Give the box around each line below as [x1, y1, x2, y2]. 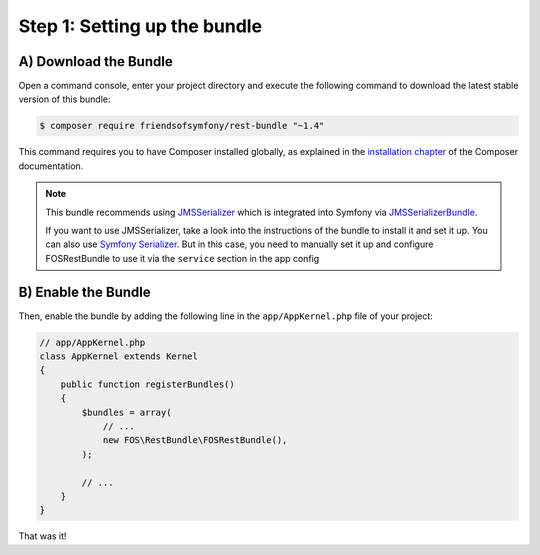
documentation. [18, 160, 84, 172]
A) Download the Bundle [18, 53, 174, 70]
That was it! [18, 530, 67, 542]
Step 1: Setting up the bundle [18, 15, 263, 37]
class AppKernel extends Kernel [39, 351, 199, 362]
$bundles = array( [81, 406, 172, 418]
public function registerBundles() [60, 378, 235, 390]
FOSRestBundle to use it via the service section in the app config [45, 252, 320, 264]
